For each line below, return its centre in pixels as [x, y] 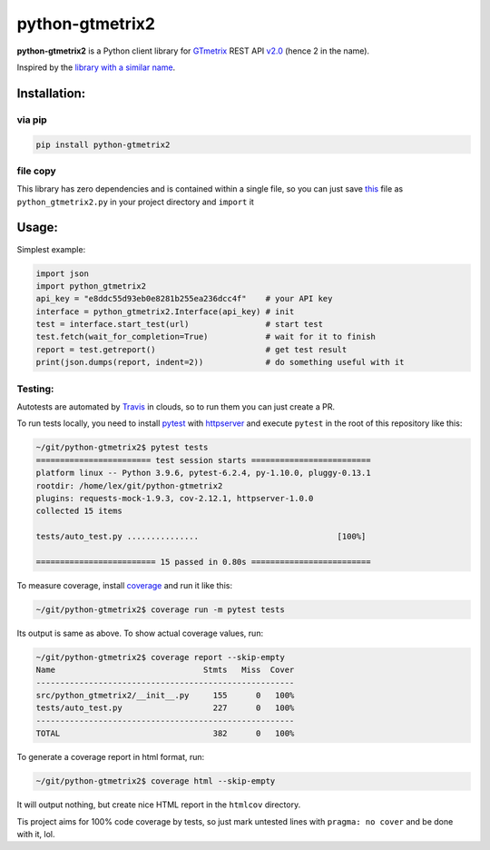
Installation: [51, 93]
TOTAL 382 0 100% [165, 734]
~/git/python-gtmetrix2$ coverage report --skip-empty [160, 657]
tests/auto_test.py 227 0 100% [165, 708]
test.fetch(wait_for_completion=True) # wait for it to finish [206, 337]
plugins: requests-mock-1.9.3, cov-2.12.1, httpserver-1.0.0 [175, 498]
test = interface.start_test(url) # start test [180, 324]
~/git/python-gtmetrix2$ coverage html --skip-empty [156, 781]
